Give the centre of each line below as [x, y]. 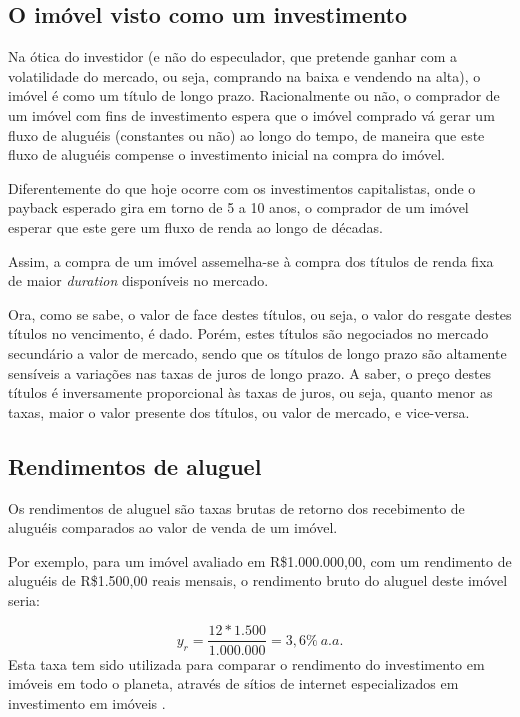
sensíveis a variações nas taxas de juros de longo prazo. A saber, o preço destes [250, 372]
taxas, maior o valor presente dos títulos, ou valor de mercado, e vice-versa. [239, 411]
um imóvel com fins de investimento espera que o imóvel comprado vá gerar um [251, 114]
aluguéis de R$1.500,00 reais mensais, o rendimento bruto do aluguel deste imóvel [258, 580]
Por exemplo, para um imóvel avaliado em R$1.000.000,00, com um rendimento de [260, 560]
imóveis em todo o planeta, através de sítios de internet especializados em [233, 683]
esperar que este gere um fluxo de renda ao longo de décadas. [195, 226]
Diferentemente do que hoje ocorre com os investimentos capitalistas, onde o [242, 187]
